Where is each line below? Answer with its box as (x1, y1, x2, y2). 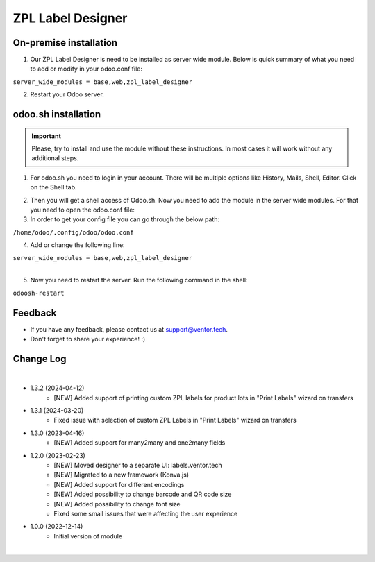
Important (31, 132, 62, 140)
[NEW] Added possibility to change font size (53, 500, 181, 508)
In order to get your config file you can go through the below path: (30, 215, 220, 223)
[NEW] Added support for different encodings (53, 480, 185, 488)
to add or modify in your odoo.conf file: (30, 65, 142, 73)
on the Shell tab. (30, 183, 77, 191)
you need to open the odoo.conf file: (30, 205, 135, 214)
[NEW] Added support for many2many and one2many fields (53, 438, 226, 447)
